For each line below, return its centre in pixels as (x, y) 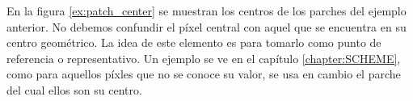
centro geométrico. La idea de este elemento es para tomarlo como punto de (194, 42)
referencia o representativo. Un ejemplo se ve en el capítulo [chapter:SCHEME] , (204, 58)
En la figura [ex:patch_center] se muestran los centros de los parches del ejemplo (206, 11)
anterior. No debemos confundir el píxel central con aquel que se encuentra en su (206, 26)
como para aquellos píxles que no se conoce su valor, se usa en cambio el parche (204, 74)
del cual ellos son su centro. (74, 89)
